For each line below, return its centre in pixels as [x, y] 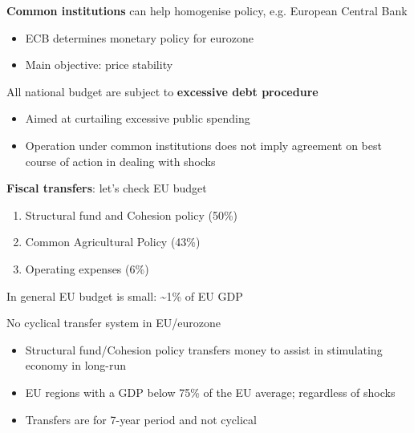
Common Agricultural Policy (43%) [113, 242]
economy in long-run [76, 365]
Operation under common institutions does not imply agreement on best [203, 145]
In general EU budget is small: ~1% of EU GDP [125, 295]
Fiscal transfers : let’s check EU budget [107, 188]
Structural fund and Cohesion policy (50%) [132, 214]
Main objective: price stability [99, 65]
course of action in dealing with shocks [120, 161]
